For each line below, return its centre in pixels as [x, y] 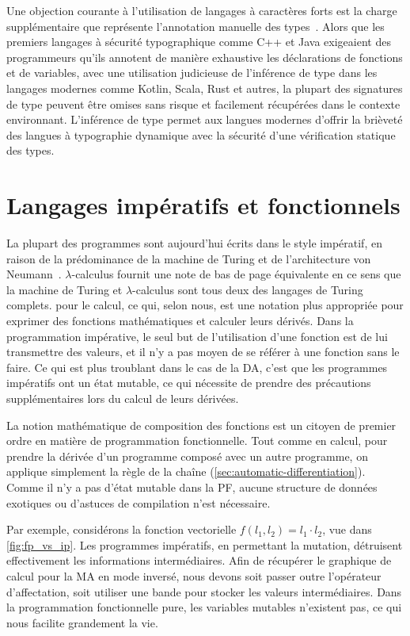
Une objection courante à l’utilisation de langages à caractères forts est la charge [202, 10]
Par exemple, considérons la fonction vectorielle [121, 529]
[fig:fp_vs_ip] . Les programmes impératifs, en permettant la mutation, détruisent [205, 544]
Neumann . [34, 274]
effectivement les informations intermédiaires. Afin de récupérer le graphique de [199, 560]
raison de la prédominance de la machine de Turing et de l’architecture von [189, 258]
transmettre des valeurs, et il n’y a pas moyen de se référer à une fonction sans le [203, 352]
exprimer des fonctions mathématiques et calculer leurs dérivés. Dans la [180, 321]
